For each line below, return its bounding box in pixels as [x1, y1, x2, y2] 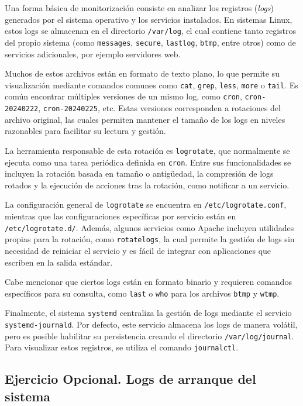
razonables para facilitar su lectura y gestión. [5, 125, 166, 137]
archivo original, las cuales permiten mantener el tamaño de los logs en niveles [5, 113, 285, 125]
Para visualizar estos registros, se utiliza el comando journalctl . [5, 341, 239, 353]
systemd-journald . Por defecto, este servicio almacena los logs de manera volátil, [5, 318, 298, 330]
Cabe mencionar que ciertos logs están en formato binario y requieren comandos [5, 276, 292, 288]
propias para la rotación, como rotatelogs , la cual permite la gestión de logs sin [5, 233, 295, 245]
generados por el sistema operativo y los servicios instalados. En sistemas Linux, [5, 13, 292, 25]
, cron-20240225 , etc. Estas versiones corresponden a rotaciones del [38, 102, 281, 113]
